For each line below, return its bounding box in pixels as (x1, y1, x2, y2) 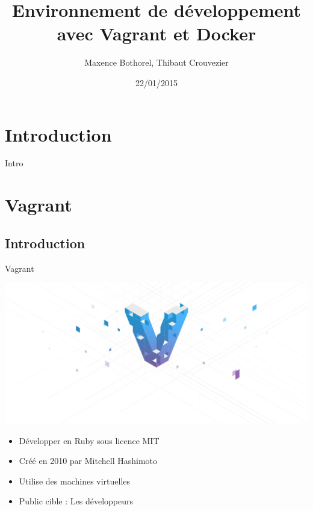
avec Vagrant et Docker (57, 21, 256, 46)
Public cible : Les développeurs (19, 495, 133, 507)
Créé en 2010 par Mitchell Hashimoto (19, 454, 157, 467)
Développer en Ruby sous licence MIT (19, 434, 160, 447)
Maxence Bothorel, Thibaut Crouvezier (84, 56, 229, 69)
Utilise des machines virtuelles (19, 474, 131, 487)
